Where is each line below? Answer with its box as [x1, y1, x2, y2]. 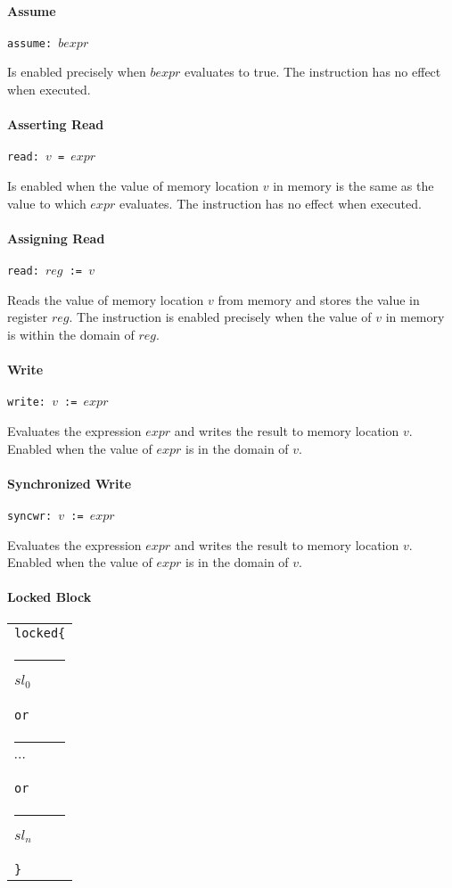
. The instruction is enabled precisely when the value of [69, 308, 372, 326]
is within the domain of [7, 325, 135, 343]
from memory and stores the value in [218, 290, 420, 308]
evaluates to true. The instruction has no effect [185, 62, 441, 81]
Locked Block [7, 588, 92, 606]
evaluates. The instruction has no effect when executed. [119, 193, 422, 212]
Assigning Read [7, 228, 105, 247]
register [7, 308, 48, 326]
